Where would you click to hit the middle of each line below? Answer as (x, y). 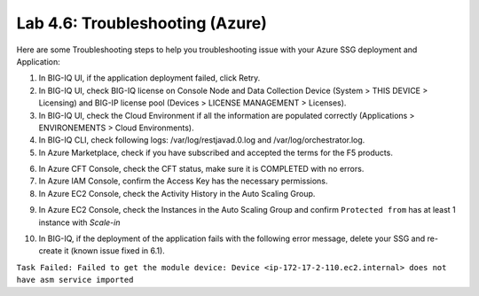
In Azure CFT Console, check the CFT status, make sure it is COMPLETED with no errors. (201, 169)
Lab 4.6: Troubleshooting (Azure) (142, 23)
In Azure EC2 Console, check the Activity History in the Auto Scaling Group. (177, 193)
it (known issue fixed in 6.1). (114, 251)
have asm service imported (75, 280)
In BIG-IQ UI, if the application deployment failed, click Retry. (149, 78)
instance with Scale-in (79, 222)
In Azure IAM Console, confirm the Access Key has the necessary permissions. (183, 181)
